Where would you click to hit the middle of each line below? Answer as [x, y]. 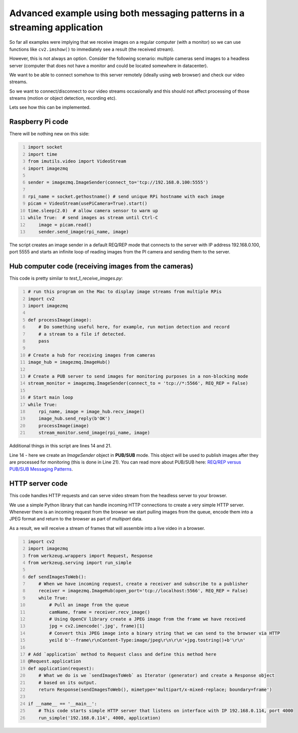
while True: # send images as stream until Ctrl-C [93, 218]
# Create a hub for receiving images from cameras [92, 355]
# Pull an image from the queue [89, 605]
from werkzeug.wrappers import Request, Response [90, 556]
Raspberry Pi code [39, 122]
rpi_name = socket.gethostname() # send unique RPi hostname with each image [126, 197]
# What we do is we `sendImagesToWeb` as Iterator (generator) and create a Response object [157, 676]
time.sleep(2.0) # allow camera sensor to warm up [93, 211]
